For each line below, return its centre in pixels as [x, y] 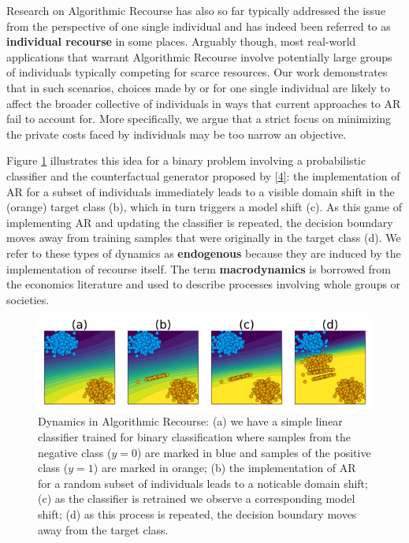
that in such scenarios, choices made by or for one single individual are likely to [199, 87]
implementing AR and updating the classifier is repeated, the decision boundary [200, 222]
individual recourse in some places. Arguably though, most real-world [181, 41]
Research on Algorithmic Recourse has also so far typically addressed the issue [196, 10]
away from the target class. [103, 529]
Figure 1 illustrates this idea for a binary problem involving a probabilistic [186, 160]
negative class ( [75, 452]
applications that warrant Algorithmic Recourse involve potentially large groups [199, 56]
